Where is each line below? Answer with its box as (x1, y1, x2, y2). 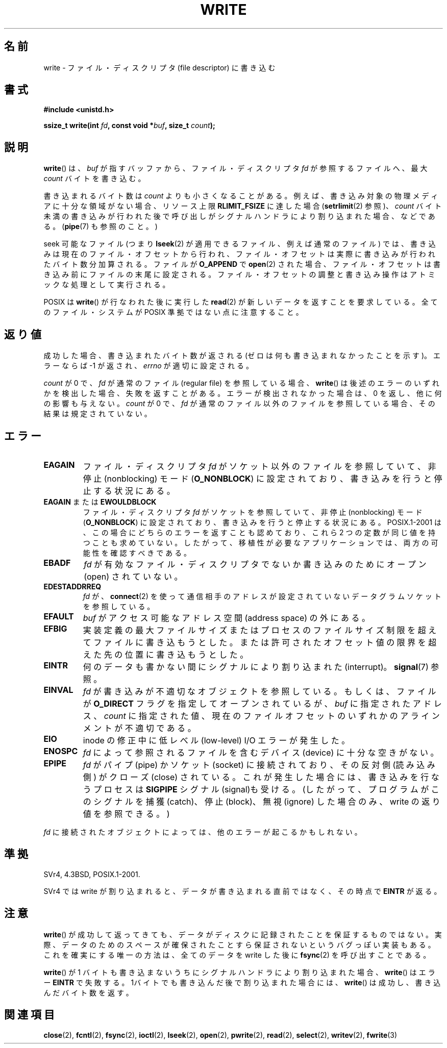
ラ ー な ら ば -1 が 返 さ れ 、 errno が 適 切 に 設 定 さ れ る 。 (43, 361, 253, 370)
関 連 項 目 (4, 1008, 55, 1021)
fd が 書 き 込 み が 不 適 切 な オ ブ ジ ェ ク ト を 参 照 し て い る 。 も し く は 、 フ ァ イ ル (83, 686, 436, 696)
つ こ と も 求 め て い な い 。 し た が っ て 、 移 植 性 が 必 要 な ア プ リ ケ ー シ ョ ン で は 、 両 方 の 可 (83, 538, 438, 547)
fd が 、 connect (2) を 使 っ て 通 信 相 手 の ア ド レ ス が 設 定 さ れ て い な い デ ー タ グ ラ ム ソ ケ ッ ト (83, 591, 441, 601)
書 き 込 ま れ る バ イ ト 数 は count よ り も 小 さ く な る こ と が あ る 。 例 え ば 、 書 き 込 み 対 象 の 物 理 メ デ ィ (43, 191, 438, 201)
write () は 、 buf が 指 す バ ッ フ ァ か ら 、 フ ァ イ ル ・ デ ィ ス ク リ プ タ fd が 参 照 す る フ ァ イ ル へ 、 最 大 (43, 164, 428, 173)
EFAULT (43, 611, 74, 621)
